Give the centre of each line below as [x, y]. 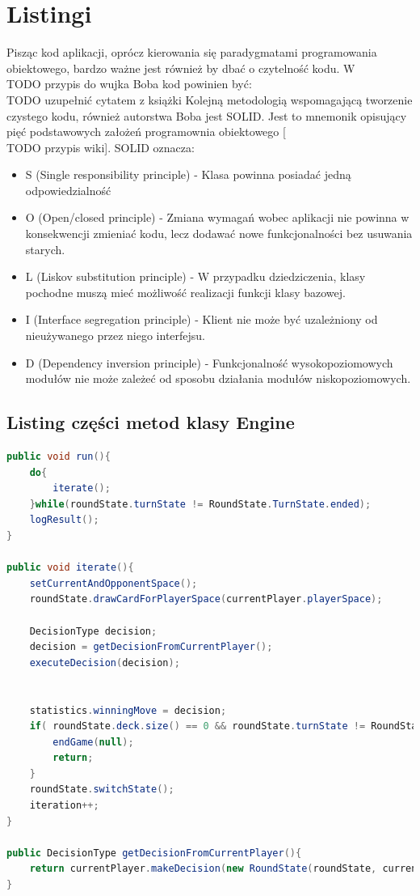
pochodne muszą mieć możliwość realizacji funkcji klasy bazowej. [185, 292]
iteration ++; [64, 806]
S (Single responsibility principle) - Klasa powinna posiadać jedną [188, 174]
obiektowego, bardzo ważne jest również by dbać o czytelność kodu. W [181, 68]
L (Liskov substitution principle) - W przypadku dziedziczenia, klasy [195, 276]
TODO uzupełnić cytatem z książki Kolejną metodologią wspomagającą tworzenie [210, 99]
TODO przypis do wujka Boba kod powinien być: [129, 84]
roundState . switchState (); [102, 790]
